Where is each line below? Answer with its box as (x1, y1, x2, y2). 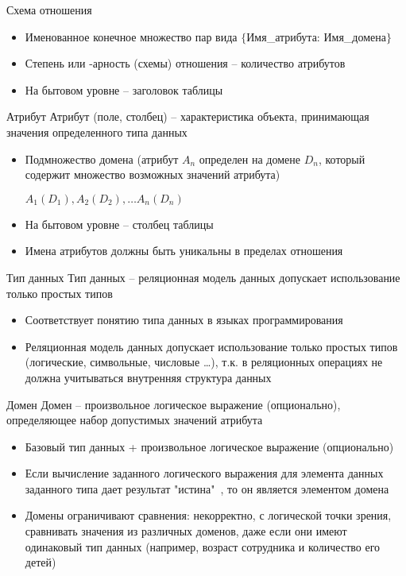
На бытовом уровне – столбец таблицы (25, 215, 214, 232)
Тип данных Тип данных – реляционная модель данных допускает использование (6, 269, 400, 285)
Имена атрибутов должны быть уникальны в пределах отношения (25, 242, 343, 259)
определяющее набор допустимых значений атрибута (6, 412, 263, 428)
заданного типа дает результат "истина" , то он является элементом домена (25, 480, 389, 497)
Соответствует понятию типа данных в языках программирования (25, 311, 343, 328)
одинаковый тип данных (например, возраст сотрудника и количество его (25, 538, 381, 555)
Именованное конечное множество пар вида (25, 28, 238, 44)
